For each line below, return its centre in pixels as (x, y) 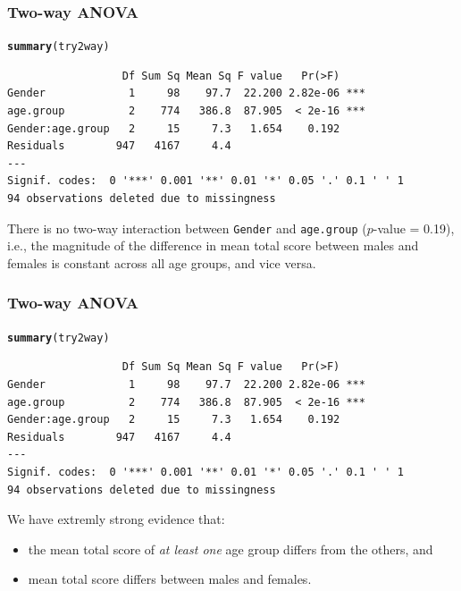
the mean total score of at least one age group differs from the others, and (230, 549)
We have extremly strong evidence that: (116, 519)
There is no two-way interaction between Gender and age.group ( (187, 228)
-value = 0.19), (414, 228)
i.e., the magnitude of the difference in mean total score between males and (213, 245)
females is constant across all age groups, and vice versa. (162, 262)
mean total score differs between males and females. (170, 579)
